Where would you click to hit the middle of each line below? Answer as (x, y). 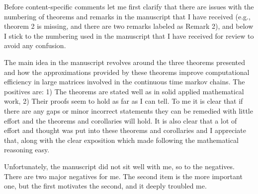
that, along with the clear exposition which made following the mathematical (121, 140)
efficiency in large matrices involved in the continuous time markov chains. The (125, 82)
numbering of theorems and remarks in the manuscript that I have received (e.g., (127, 16)
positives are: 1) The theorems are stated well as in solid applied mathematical (124, 91)
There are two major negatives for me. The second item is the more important (123, 176)
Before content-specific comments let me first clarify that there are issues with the (129, 6)
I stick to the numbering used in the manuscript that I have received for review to (129, 35)
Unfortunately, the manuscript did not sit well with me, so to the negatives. (119, 166)
